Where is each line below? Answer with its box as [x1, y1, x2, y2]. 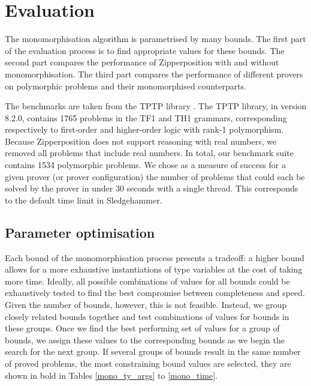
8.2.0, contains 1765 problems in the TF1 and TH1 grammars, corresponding [5, 111, 287, 124]
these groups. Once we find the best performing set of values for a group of [5, 322, 280, 334]
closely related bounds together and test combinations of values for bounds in [5, 310, 289, 322]
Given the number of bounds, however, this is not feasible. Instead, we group [5, 298, 287, 311]
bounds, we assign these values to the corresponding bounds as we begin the [5, 333, 285, 346]
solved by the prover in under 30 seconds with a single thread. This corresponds [5, 182, 298, 195]
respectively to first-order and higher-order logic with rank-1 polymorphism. [5, 123, 284, 136]
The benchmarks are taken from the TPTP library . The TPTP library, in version [5, 100, 307, 112]
